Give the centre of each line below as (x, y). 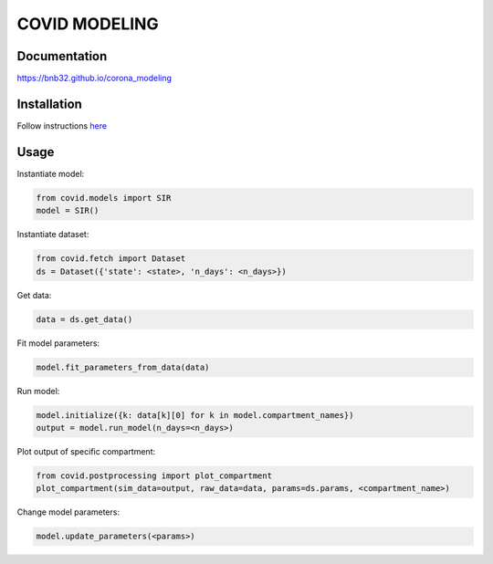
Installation (49, 104)
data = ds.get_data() (84, 319)
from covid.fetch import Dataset (111, 259)
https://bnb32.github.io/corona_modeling (94, 78)
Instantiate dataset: (53, 235)
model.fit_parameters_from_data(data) (123, 367)
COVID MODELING (88, 24)
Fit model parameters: (58, 343)
